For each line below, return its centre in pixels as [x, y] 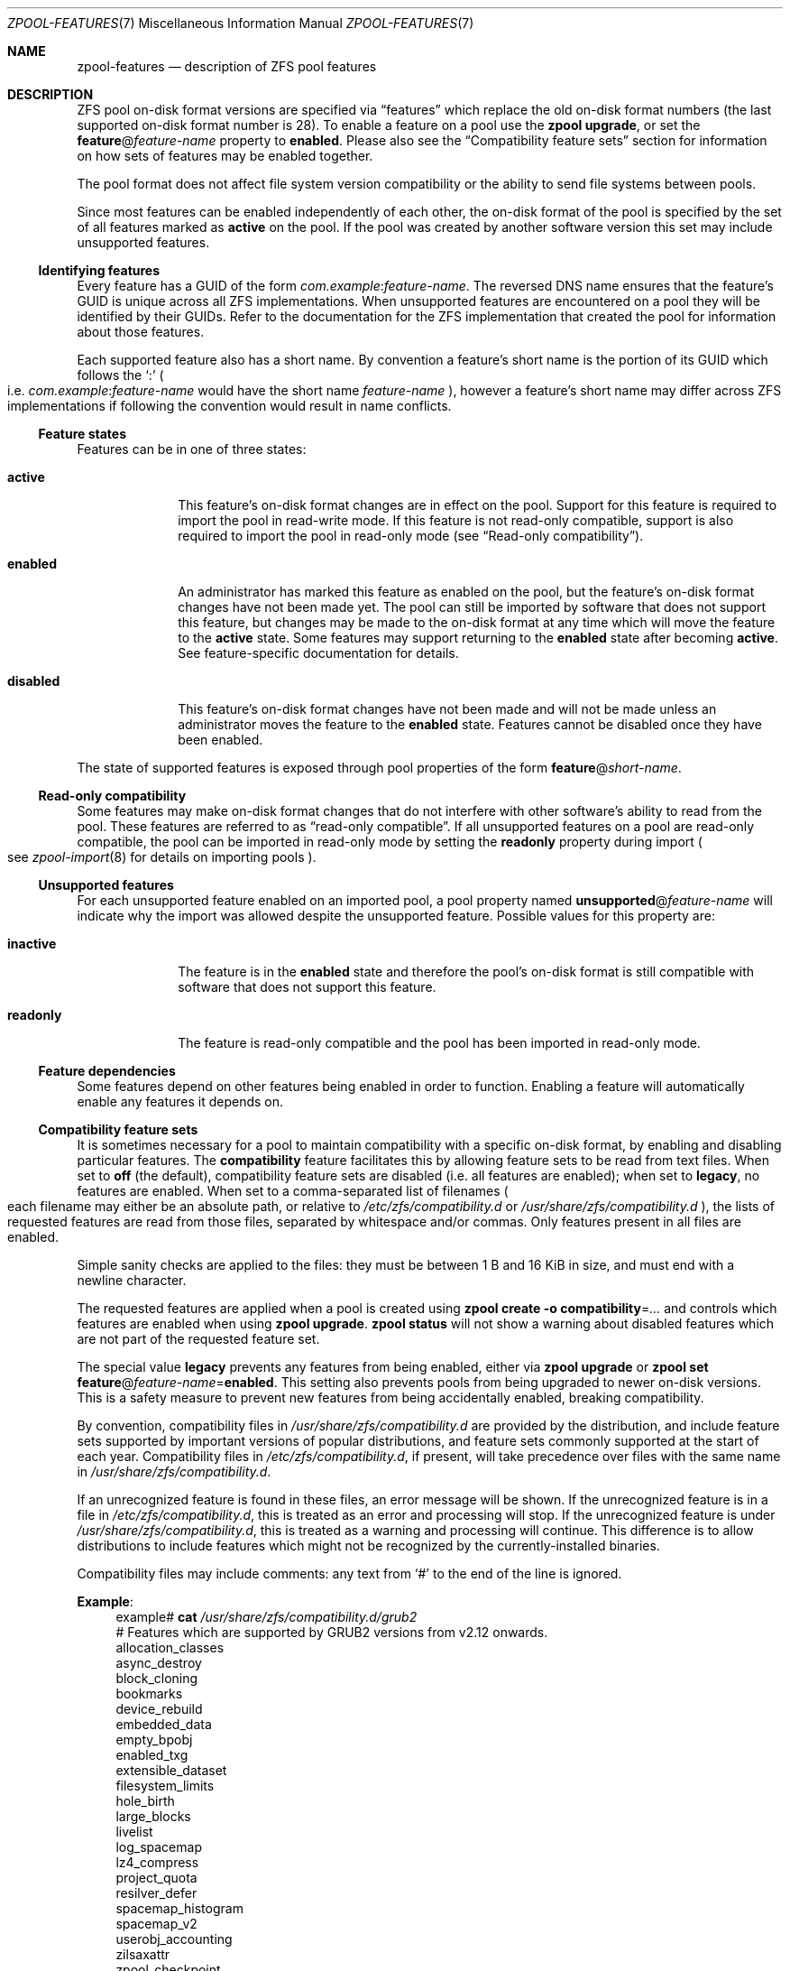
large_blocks [153, 1816]
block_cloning [157, 1678]
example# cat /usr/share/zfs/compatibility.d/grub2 [266, 1617]
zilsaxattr [143, 1954]
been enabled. [220, 740]
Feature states [83, 434]
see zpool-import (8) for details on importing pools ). [162, 857]
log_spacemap [159, 1847]
